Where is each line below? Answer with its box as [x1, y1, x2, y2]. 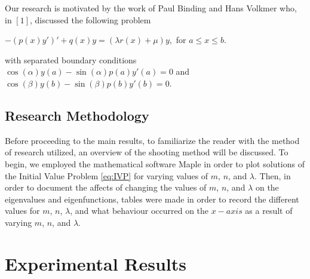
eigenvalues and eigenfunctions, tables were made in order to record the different [5, 192, 299, 205]
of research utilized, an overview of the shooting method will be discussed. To [5, 146, 288, 158]
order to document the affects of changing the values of [5, 181, 207, 194]
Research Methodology [5, 106, 149, 124]
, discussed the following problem [30, 13, 151, 26]
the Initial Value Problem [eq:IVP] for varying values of [5, 169, 208, 182]
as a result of [245, 204, 293, 217]
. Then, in [254, 169, 291, 182]
